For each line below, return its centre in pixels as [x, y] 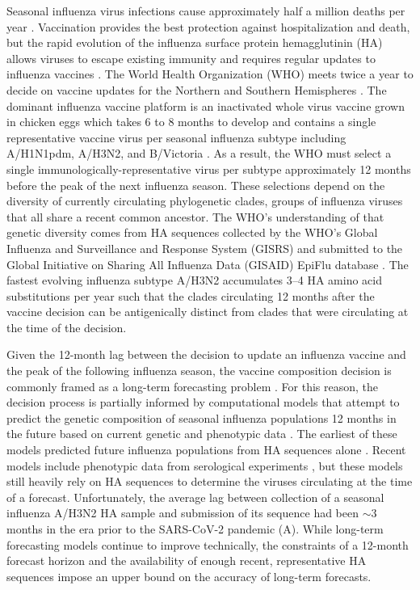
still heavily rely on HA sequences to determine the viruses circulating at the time [210, 481]
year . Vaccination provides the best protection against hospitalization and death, [208, 26]
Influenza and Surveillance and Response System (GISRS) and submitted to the [205, 248]
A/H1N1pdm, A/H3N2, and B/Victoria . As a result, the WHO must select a [199, 153]
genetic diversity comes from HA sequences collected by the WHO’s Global [192, 232]
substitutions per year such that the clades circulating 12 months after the [191, 295]
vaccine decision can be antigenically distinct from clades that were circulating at [208, 312]
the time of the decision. [67, 327]
